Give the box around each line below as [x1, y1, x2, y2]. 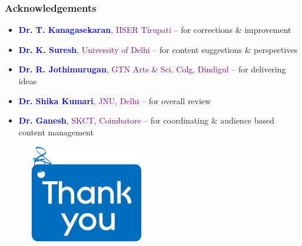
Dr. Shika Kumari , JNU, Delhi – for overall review [18, 94, 211, 107]
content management [18, 125, 94, 138]
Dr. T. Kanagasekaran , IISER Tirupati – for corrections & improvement [18, 24, 291, 36]
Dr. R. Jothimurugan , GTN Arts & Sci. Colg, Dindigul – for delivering [18, 63, 286, 75]
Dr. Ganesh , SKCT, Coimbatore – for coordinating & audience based [18, 114, 275, 127]
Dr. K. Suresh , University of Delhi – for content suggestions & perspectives [18, 43, 298, 55]
